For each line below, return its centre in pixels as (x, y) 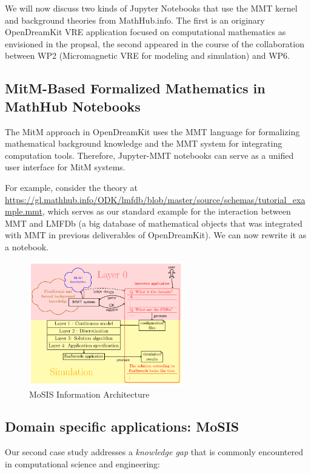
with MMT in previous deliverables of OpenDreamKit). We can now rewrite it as (156, 235)
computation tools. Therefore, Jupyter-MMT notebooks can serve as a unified (149, 155)
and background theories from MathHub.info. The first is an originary (135, 20)
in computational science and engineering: (83, 463)
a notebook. (27, 246)
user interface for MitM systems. (65, 167)
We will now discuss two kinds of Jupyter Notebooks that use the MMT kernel (151, 8)
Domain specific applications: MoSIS (122, 426)
